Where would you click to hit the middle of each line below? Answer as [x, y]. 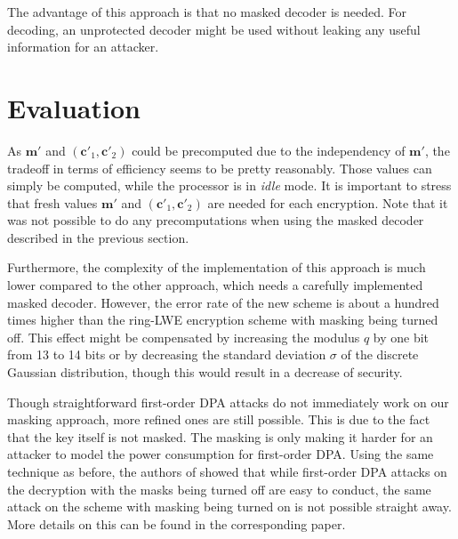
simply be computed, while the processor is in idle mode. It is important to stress [229, 185]
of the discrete [380, 354]
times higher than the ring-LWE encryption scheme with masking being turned [223, 320]
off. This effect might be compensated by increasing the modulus [184, 337]
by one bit [401, 337]
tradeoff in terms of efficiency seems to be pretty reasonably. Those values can [220, 168]
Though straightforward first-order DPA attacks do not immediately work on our [228, 402]
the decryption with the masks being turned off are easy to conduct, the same [219, 489]
